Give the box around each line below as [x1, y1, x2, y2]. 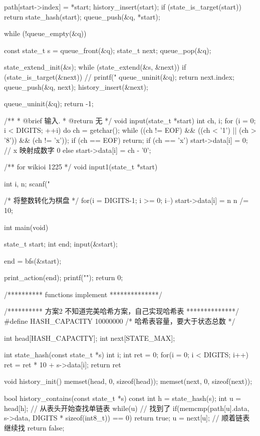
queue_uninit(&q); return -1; [4, 98, 94, 109]
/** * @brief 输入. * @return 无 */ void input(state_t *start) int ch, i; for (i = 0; [4, 115, 256, 125]
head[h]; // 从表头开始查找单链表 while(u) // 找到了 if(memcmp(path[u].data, [4, 402, 249, 413]
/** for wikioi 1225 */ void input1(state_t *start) [4, 161, 158, 172]
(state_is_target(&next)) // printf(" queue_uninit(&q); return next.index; [4, 71, 234, 82]
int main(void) [4, 222, 49, 232]
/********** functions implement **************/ [4, 289, 162, 299]
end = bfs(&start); [4, 255, 62, 266]
